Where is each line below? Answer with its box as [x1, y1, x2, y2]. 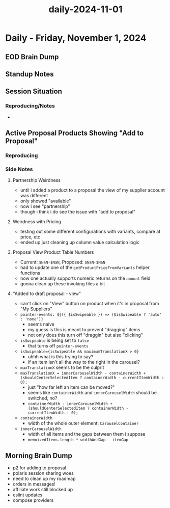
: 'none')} [20, 317, 44, 322]
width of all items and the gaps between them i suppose [27, 431, 146, 437]
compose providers [12, 497, 54, 503]
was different [20, 193, 48, 199]
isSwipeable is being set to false [20, 337, 89, 343]
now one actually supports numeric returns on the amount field [20, 275, 151, 281]
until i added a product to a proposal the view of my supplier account [20, 187, 165, 193]
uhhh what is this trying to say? [27, 354, 93, 360]
